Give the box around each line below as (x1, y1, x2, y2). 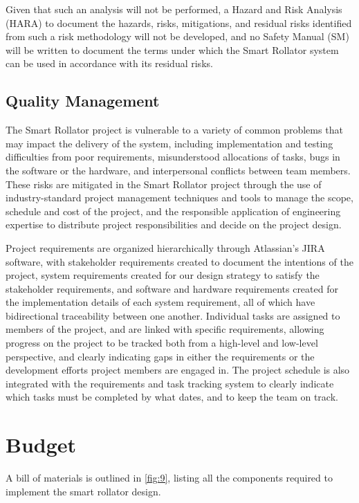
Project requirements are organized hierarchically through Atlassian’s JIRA (6, 240, 325, 255)
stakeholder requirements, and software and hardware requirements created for (6, 281, 338, 295)
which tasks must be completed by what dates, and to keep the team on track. (6, 390, 338, 404)
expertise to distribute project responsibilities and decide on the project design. (6, 217, 342, 232)
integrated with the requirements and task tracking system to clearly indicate (6, 376, 334, 390)
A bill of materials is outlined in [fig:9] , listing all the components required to (6, 470, 333, 485)
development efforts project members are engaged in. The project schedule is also (6, 363, 350, 377)
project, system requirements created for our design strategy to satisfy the (6, 268, 320, 282)
